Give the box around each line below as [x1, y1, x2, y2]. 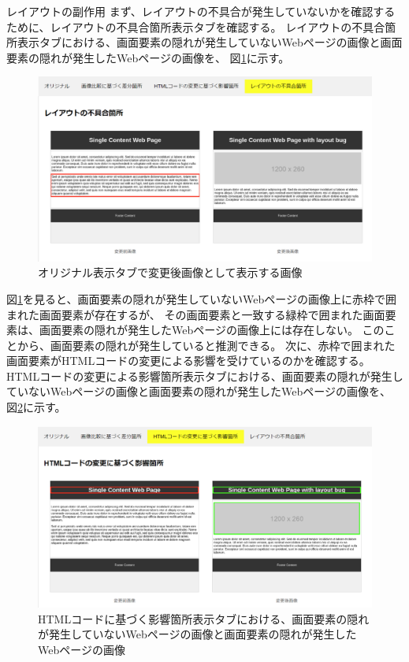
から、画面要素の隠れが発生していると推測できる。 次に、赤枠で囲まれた [17, 337, 396, 353]
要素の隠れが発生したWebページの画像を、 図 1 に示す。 [6, 49, 290, 65]
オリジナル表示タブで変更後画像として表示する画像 [38, 264, 303, 281]
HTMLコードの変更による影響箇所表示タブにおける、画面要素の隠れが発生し [6, 367, 403, 384]
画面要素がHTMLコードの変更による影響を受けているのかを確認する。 [6, 352, 370, 369]
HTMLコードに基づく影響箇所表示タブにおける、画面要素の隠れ [38, 610, 370, 627]
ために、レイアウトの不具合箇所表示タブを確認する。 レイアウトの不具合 [6, 18, 385, 35]
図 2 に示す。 [6, 399, 66, 415]
